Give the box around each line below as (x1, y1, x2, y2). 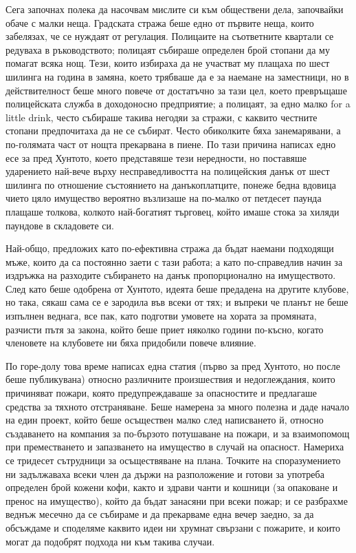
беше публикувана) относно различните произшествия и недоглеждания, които (5, 372, 335, 386)
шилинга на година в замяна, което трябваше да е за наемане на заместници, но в (5, 69, 349, 83)
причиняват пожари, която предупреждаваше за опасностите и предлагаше (5, 386, 318, 400)
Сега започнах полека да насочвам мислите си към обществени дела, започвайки (5, 2, 344, 16)
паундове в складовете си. (5, 218, 114, 232)
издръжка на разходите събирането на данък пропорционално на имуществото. (5, 268, 336, 282)
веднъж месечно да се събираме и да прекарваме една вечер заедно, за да (5, 507, 314, 521)
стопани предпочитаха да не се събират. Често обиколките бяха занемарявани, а (5, 123, 341, 138)
